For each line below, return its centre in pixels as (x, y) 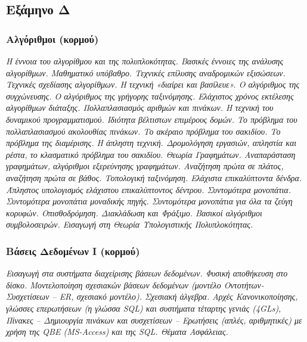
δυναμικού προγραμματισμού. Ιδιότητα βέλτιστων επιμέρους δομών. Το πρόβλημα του (152, 119)
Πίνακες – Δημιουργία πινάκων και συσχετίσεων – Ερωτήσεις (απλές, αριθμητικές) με (154, 320)
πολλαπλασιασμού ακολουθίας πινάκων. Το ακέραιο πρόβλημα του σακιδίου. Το (143, 131)
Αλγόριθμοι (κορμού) (52, 38)
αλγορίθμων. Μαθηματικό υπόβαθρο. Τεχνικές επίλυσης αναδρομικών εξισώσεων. (146, 72)
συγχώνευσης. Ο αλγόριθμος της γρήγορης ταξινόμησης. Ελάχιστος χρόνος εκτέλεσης (150, 96)
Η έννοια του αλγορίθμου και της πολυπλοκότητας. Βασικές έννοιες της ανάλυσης (145, 61)
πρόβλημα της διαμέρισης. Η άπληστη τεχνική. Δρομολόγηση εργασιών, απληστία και (151, 143)
